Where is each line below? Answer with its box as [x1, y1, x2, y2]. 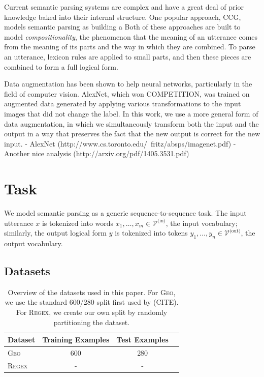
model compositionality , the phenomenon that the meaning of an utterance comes [4, 31, 258, 42]
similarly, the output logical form [4, 227, 107, 238]
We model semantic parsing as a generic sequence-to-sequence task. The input [4, 208, 247, 218]
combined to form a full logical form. [4, 61, 118, 72]
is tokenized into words [42, 217, 114, 228]
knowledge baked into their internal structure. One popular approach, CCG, [4, 11, 241, 22]
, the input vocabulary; [166, 217, 238, 228]
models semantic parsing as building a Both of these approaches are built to [4, 21, 241, 32]
